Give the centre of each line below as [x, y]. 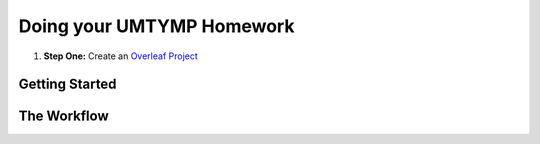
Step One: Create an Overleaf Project [121, 56]
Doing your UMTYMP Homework [156, 26]
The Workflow [63, 116]
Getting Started [67, 84]
